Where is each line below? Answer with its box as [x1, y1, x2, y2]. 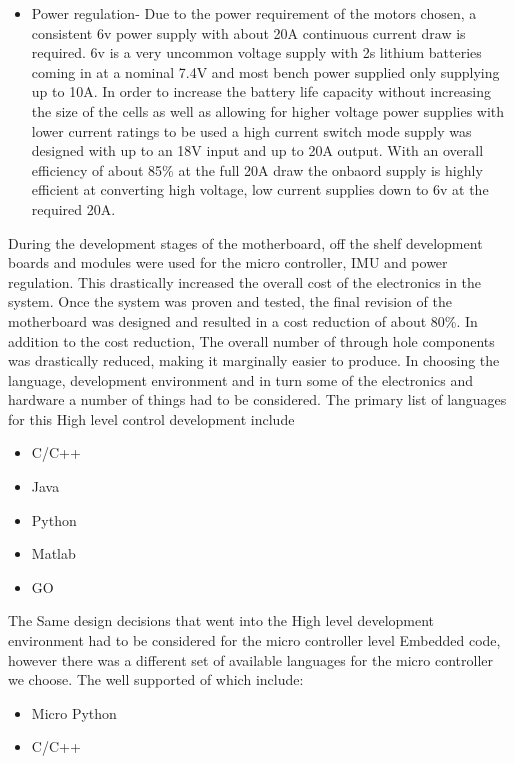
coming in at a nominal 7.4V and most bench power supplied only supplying [31, 61, 500, 82]
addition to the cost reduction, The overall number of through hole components [8, 330, 495, 351]
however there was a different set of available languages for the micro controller [8, 649, 494, 670]
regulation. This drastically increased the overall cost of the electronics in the [8, 271, 482, 292]
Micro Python [31, 702, 117, 723]
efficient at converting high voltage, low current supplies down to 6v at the [31, 179, 489, 200]
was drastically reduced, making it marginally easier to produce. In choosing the [8, 350, 500, 371]
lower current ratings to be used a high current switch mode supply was [31, 120, 472, 141]
